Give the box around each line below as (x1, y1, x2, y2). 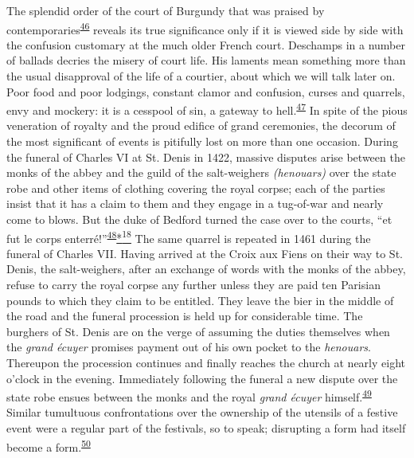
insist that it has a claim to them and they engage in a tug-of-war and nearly (6, 195, 384, 212)
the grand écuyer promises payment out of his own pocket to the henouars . (6, 339, 371, 355)
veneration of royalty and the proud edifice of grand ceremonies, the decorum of (6, 117, 396, 134)
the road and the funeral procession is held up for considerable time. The (6, 307, 363, 324)
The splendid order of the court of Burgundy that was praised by (6, 2, 325, 18)
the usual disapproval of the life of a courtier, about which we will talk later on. (6, 68, 396, 84)
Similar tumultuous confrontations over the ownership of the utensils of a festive (6, 404, 398, 421)
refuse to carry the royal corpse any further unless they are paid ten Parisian (6, 276, 381, 293)
